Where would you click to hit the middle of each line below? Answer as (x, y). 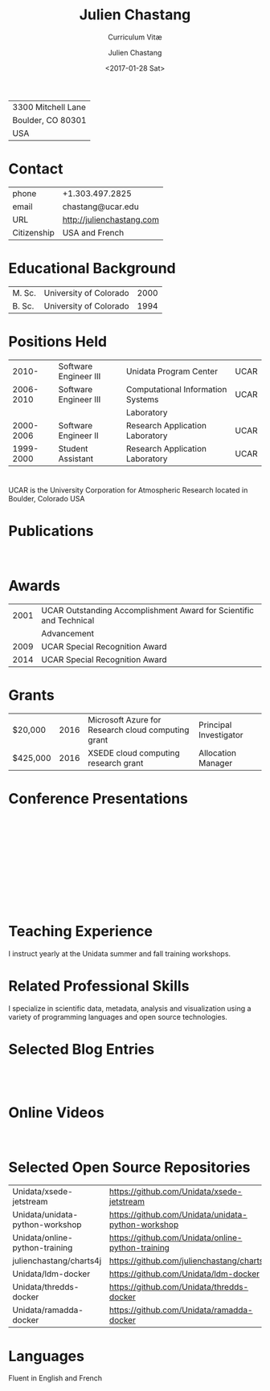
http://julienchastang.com (110, 219)
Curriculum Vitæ (135, 37)
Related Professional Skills (99, 986)
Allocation (217, 753)
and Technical (68, 620)
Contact (36, 169)
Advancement (68, 633)
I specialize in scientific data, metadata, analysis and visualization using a (130, 1008)
